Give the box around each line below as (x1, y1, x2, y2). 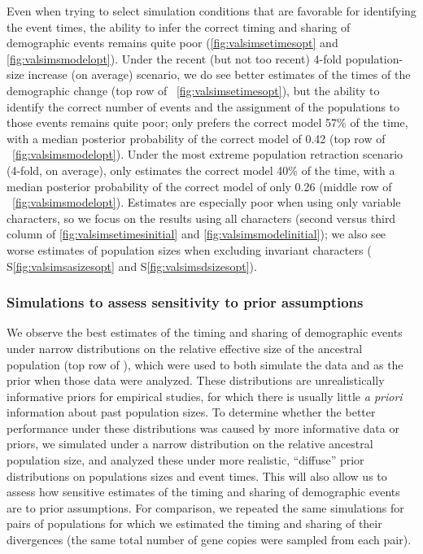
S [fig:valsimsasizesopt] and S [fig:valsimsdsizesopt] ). (7, 257, 257, 274)
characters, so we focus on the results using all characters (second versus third (7, 209, 396, 226)
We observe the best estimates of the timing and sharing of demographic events (7, 324, 403, 341)
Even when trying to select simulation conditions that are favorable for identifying (7, 2, 416, 19)
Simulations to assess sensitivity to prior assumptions (7, 292, 364, 312)
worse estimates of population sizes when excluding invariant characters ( (7, 241, 372, 258)
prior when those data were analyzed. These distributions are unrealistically (7, 372, 385, 389)
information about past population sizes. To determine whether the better (7, 404, 376, 421)
